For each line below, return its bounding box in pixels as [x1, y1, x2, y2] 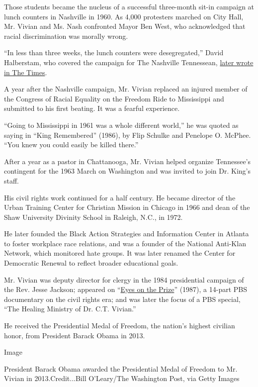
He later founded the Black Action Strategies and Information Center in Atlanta [4, 228, 249, 239]
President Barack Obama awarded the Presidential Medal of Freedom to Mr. [4, 363, 238, 374]
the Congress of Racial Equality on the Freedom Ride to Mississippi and [4, 93, 224, 103]
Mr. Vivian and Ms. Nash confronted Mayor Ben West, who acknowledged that [4, 21, 246, 31]
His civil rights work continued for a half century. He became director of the [4, 192, 236, 202]
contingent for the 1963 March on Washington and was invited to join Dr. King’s [4, 166, 251, 176]
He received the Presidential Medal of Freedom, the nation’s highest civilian [4, 320, 235, 331]
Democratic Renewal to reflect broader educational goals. [4, 258, 178, 268]
